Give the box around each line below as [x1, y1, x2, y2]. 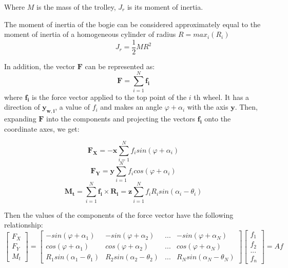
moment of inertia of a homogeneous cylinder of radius [4, 29, 176, 39]
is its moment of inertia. [127, 2, 203, 12]
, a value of [55, 101, 90, 112]
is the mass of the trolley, [36, 2, 116, 12]
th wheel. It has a [194, 91, 249, 102]
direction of [4, 101, 40, 112]
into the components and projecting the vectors [46, 113, 196, 123]
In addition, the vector [4, 60, 75, 71]
